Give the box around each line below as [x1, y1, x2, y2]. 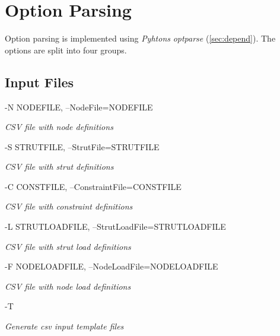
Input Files [5, 72, 74, 91]
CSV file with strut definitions [5, 160, 114, 173]
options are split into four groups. [5, 43, 127, 56]
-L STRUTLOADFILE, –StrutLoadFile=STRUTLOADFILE [5, 220, 226, 233]
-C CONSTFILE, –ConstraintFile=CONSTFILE [5, 180, 182, 192]
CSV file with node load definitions [5, 280, 131, 292]
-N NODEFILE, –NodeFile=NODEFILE [5, 100, 153, 113]
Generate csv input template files [5, 320, 124, 332]
